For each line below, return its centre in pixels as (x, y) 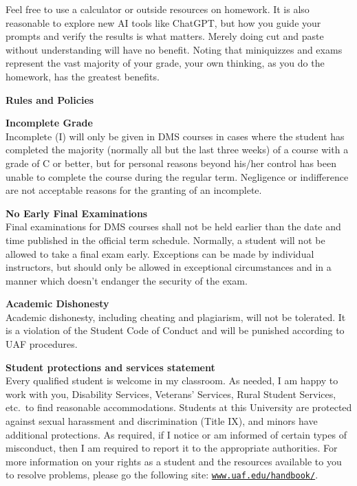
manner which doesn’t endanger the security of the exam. (127, 280)
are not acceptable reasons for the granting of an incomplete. (134, 190)
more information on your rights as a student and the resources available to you (174, 461)
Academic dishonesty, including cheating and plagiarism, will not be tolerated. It (176, 317)
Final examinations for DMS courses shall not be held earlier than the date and (173, 227)
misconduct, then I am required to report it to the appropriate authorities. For (172, 448)
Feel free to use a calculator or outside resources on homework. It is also (158, 9)
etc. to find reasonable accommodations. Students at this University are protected (179, 407)
